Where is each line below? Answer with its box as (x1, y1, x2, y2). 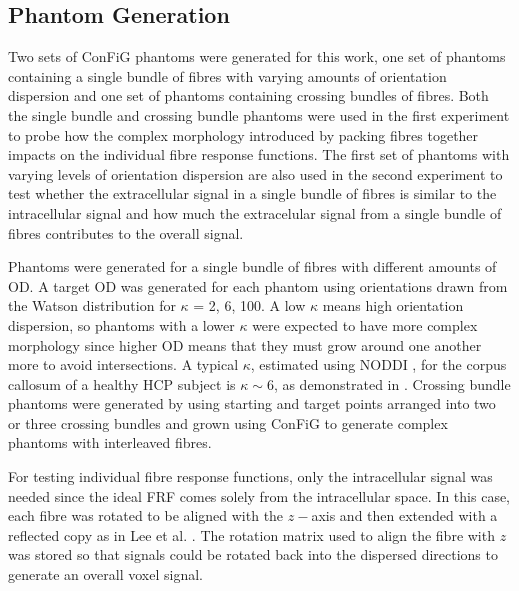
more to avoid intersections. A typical (8, 354, 239, 375)
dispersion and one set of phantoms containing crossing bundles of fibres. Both (8, 85, 489, 106)
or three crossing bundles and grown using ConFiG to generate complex (8, 412, 448, 433)
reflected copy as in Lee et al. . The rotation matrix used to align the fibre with (8, 524, 495, 545)
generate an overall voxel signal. (8, 564, 203, 585)
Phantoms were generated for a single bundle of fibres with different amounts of (8, 256, 497, 277)
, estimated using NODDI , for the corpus (250, 354, 507, 375)
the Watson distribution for (8, 295, 176, 316)
